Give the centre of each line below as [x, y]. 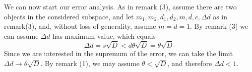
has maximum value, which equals [104, 36]
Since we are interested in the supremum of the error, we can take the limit [119, 53]
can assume [21, 36]
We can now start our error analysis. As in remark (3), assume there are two [120, 6]
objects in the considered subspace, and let [69, 16]
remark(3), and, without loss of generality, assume [80, 26]
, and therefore [190, 63]
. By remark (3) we [219, 26]
